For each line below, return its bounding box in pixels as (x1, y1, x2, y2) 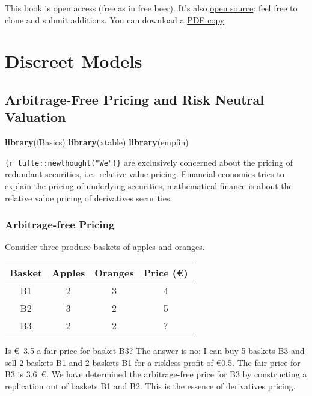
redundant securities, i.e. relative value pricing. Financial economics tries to (5, 168, 284, 180)
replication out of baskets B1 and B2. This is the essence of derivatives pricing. (5, 379, 296, 392)
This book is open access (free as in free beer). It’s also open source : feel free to (5, 2, 298, 14)
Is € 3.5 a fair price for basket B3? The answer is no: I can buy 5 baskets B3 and (5, 344, 305, 356)
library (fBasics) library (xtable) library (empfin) (5, 136, 189, 148)
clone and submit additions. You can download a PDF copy (5, 13, 225, 26)
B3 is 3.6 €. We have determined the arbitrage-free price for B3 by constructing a (5, 368, 307, 380)
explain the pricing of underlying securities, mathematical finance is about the (5, 180, 293, 192)
